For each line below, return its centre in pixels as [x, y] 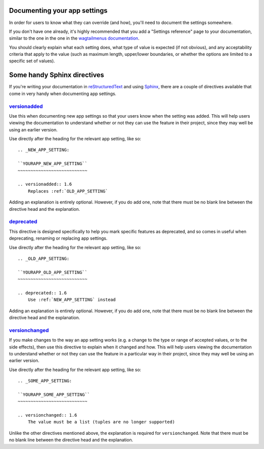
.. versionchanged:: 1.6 [47, 415]
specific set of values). [32, 61]
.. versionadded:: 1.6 [45, 184]
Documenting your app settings [58, 11]
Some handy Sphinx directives [57, 75]
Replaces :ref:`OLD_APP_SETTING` [68, 191]
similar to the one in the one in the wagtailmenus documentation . [74, 38]
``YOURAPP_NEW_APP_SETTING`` [53, 164]
